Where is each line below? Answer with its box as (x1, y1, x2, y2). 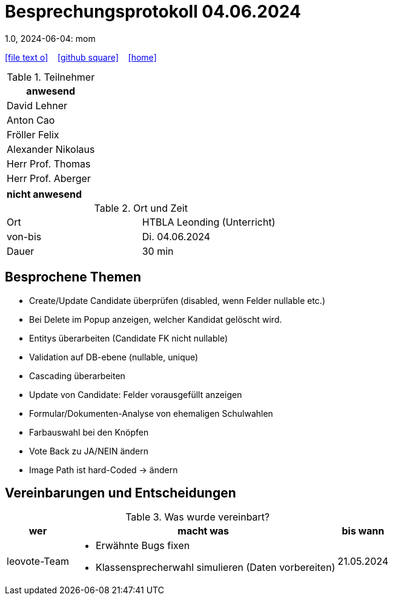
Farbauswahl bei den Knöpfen (29, 426, 149, 437)
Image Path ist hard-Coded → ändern (29, 464, 178, 475)
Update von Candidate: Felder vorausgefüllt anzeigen (29, 389, 242, 400)
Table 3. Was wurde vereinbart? (125, 511, 270, 524)
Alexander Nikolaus (7, 143, 95, 155)
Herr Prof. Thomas (7, 157, 91, 170)
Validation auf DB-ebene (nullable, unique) (29, 351, 199, 362)
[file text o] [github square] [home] (5, 52, 157, 62)
